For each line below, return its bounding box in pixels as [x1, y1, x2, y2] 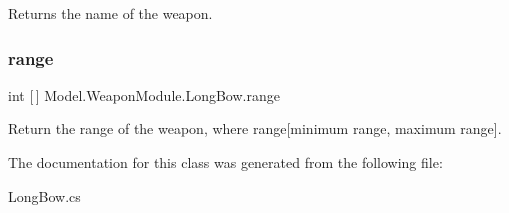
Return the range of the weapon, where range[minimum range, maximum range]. [8, 118, 502, 139]
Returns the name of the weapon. [8, 3, 213, 23]
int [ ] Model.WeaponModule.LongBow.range [8, 84, 280, 105]
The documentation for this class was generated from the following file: [8, 152, 443, 172]
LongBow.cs [8, 185, 81, 206]
